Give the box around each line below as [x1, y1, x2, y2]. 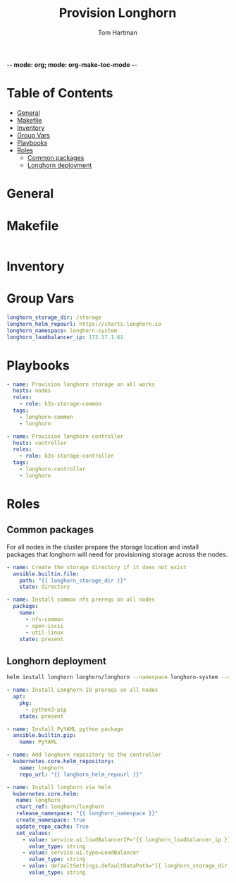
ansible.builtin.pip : [13, 732, 77, 739]
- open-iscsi [25, 622, 64, 629]
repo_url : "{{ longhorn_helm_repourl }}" [19, 771, 142, 778]
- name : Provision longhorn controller [6, 432, 124, 440]
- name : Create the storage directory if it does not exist [6, 564, 187, 571]
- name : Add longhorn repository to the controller [6, 751, 161, 759]
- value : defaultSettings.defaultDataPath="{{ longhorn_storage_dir [22, 863, 228, 870]
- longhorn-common [19, 413, 73, 420]
